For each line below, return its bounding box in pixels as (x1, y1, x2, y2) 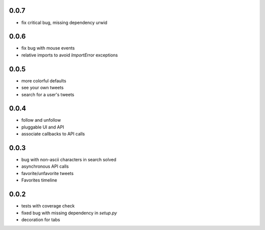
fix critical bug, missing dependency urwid (21, 20, 107, 26)
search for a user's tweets (21, 91, 75, 98)
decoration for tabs (21, 216, 60, 223)
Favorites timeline (21, 177, 57, 183)
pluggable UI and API (21, 124, 64, 130)
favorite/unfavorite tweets (21, 170, 74, 176)
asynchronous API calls (21, 163, 69, 169)
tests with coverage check (21, 203, 75, 209)
